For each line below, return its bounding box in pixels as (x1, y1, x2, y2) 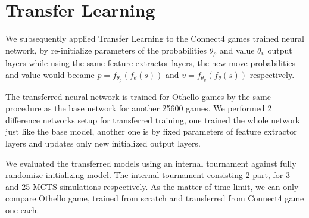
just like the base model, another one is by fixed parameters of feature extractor (5, 125, 297, 138)
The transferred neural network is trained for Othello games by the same (5, 90, 271, 102)
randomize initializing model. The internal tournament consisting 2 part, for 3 (5, 169, 290, 181)
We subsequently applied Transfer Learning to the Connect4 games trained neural (5, 32, 304, 45)
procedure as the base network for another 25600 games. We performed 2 (5, 102, 272, 114)
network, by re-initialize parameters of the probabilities (5, 43, 207, 56)
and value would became (5, 68, 95, 80)
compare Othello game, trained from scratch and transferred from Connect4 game (5, 192, 304, 204)
